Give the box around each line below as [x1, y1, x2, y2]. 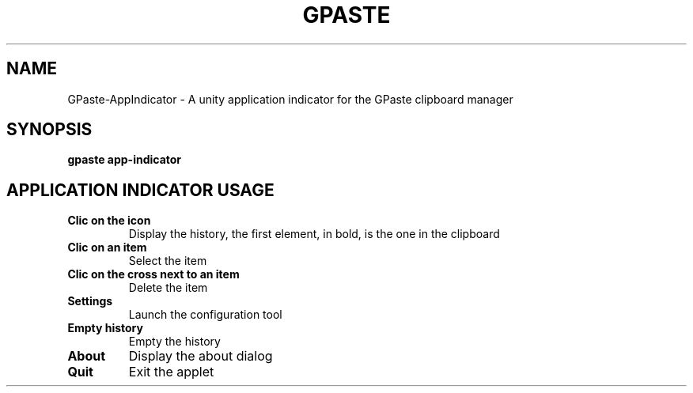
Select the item [128, 254, 207, 268]
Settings [67, 294, 113, 308]
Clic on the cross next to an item [67, 267, 240, 282]
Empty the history [128, 334, 221, 349]
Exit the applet [128, 364, 214, 380]
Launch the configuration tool [128, 308, 282, 322]
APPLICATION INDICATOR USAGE [6, 179, 275, 200]
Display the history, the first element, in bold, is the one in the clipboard [128, 227, 500, 241]
